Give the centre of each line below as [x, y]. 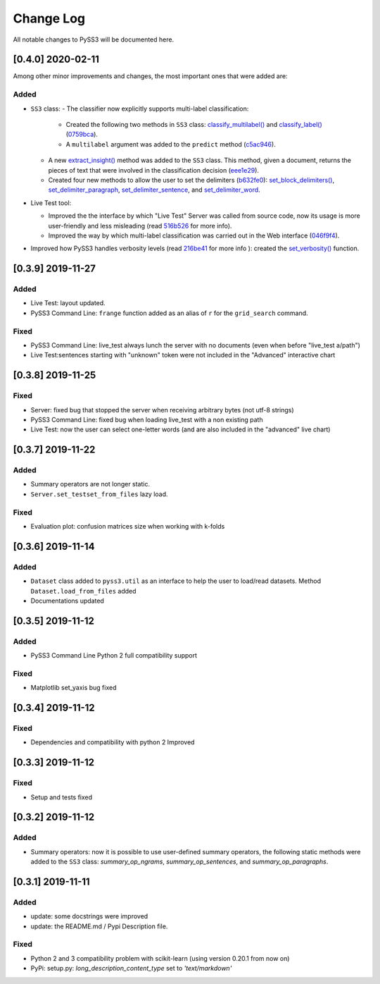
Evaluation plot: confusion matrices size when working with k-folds [128, 526]
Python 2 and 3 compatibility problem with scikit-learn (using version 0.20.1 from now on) [160, 958]
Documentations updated [68, 601]
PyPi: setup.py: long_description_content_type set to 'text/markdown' [131, 968]
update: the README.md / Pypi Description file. [99, 926]
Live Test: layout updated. [68, 303]
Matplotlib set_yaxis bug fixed [74, 688]
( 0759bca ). [82, 135]
